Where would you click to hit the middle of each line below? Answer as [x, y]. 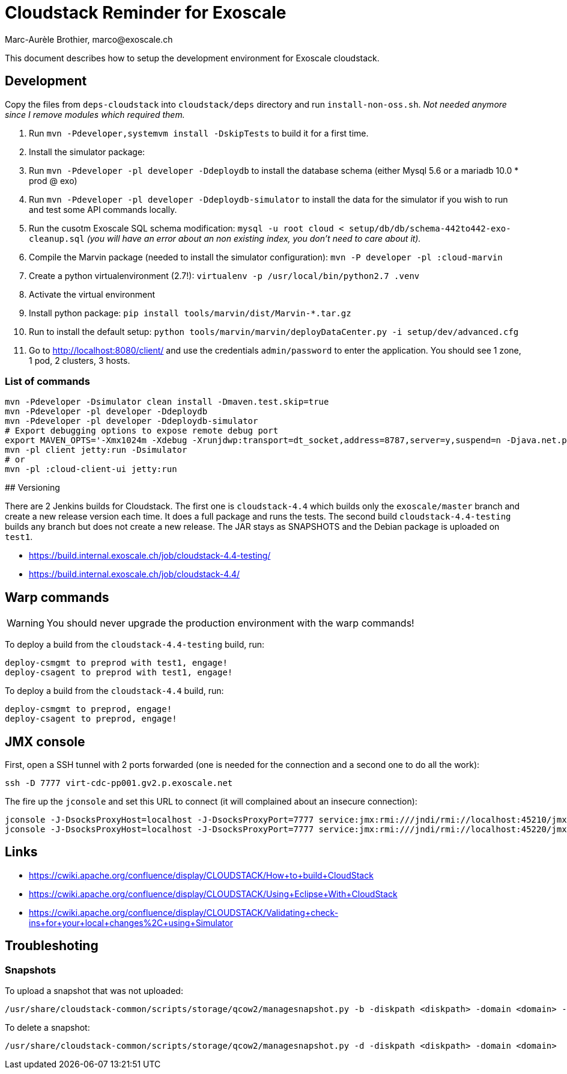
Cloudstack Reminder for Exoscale [146, 13]
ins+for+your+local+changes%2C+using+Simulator [131, 922]
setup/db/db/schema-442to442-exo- [430, 228]
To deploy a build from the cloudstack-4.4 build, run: [114, 691]
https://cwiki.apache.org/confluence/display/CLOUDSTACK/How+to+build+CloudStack [201, 875]
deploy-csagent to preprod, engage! [91, 719]
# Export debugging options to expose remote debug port [142, 431]
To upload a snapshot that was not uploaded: [94, 991]
